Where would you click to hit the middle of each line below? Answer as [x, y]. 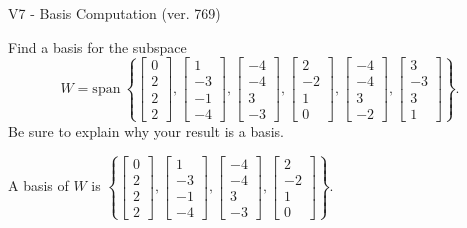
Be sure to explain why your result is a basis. [146, 130]
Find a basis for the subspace [97, 46]
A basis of [38, 185]
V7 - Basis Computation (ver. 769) [114, 13]
